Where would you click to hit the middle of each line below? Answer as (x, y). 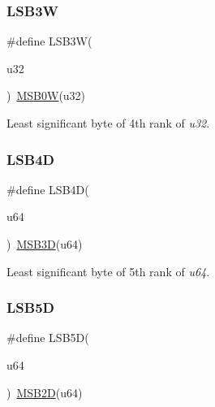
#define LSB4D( (48, 189)
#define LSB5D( (48, 338)
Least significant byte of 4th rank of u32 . (108, 123)
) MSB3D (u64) (45, 244)
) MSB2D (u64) (45, 392)
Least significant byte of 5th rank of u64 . (108, 271)
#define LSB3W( (49, 41)
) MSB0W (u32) (46, 95)
